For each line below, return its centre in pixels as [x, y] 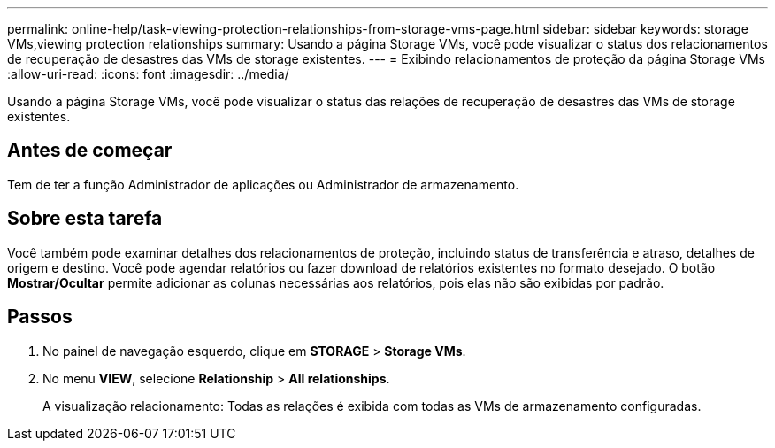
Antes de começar [90, 151]
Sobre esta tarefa [85, 219]
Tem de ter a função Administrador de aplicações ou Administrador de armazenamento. [263, 184]
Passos [40, 317]
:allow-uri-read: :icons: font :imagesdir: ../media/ [148, 74]
